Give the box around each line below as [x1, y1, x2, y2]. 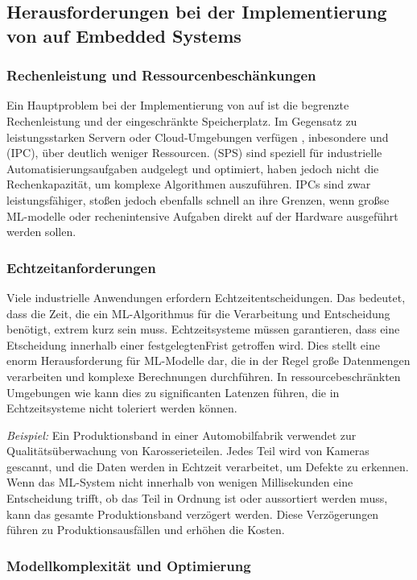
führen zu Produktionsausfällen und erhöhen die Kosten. [6, 521, 285, 538]
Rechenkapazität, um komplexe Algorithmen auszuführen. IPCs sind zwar [6, 176, 371, 193]
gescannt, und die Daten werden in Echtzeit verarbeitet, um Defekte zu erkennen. [6, 458, 409, 474]
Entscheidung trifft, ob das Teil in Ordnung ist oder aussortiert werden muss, [6, 490, 388, 507]
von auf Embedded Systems [6, 23, 242, 48]
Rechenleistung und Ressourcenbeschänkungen [6, 65, 316, 85]
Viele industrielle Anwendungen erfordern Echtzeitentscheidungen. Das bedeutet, [6, 288, 406, 305]
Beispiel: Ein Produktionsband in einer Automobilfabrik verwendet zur [6, 426, 357, 443]
